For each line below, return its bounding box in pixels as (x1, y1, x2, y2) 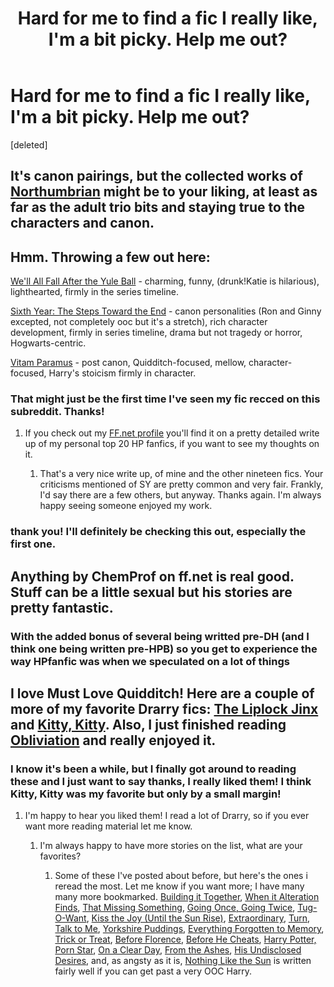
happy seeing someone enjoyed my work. (39, 500, 213, 512)
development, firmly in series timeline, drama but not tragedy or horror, (10, 327, 303, 339)
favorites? (39, 850, 82, 862)
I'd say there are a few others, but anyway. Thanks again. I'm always (39, 489, 322, 501)
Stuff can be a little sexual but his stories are (10, 583, 293, 601)
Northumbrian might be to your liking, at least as (10, 183, 318, 201)
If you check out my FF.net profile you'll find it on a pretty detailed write (24, 427, 320, 439)
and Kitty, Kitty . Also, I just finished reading (10, 717, 287, 734)
